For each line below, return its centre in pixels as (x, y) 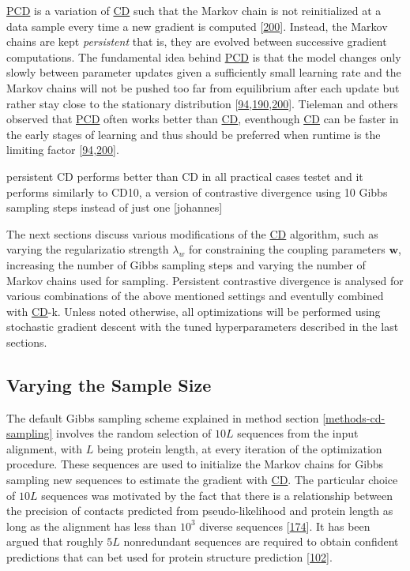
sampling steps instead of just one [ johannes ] (115, 207)
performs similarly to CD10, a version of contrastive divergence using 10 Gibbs (197, 192)
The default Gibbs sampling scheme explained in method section (163, 417)
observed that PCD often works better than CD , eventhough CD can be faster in (203, 119)
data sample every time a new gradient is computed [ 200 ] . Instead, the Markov (197, 26)
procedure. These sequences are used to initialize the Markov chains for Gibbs (195, 464)
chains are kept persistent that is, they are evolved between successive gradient (197, 41)
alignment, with (45, 448)
